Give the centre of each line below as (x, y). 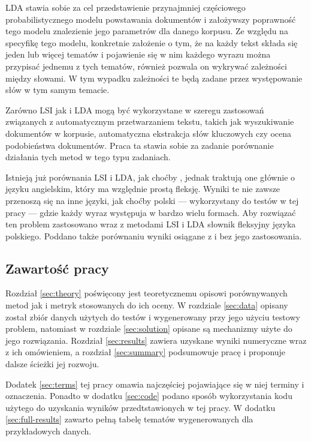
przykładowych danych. (49, 431)
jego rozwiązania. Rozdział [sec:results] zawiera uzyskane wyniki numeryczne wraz (156, 340)
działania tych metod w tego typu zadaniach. (88, 157)
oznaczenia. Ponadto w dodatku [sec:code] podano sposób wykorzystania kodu (149, 396)
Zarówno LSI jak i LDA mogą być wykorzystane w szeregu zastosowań (135, 109)
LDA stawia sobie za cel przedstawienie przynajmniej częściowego (126, 7)
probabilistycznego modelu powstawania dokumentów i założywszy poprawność (151, 19)
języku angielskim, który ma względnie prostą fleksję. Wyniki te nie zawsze (143, 189)
